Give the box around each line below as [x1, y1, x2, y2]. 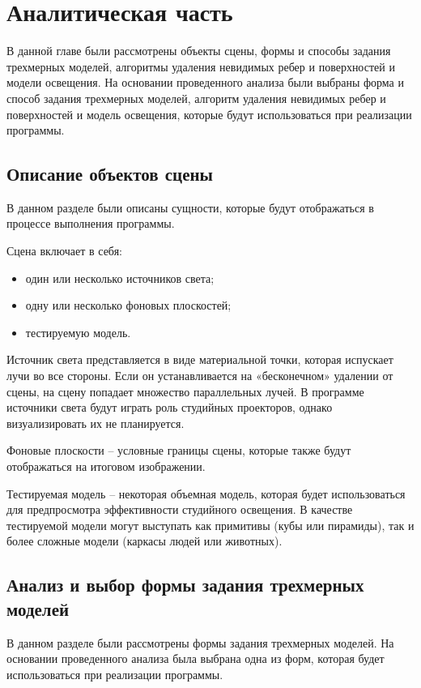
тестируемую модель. [25, 323, 131, 340]
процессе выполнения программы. [6, 215, 175, 232]
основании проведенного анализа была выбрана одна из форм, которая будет [6, 650, 385, 667]
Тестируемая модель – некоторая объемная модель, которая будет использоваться [6, 485, 406, 502]
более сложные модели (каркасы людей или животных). [6, 532, 283, 549]
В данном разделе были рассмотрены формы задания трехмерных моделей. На [6, 634, 394, 651]
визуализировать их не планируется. [6, 414, 185, 431]
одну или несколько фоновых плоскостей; [25, 297, 232, 314]
